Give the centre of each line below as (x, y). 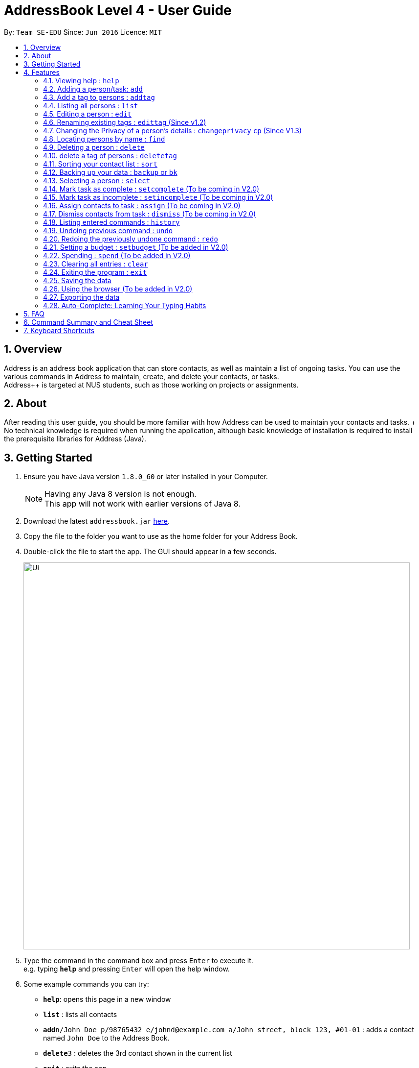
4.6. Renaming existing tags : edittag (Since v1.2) (125, 122)
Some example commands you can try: (86, 984)
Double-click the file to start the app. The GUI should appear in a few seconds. (150, 552)
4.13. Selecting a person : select (97, 180)
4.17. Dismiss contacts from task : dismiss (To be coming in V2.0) (150, 214)
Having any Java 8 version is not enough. (121, 494)
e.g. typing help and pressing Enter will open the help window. (127, 969)
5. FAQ (34, 314)
